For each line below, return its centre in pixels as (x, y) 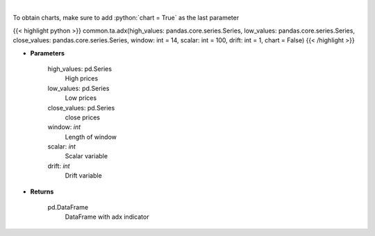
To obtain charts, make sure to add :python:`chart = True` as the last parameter (126, 18)
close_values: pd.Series (81, 108)
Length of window (91, 137)
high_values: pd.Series (80, 69)
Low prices (81, 98)
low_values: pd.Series (78, 88)
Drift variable (83, 176)
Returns (42, 192)
